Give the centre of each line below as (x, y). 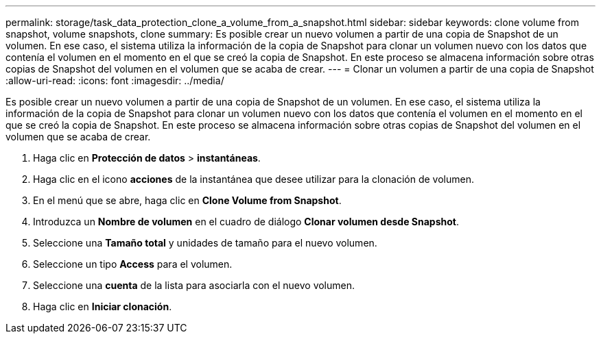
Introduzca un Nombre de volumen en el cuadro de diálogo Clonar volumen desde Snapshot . (246, 222)
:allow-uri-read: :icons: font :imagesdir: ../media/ (115, 80)
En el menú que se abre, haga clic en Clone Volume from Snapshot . (187, 200)
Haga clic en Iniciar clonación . (103, 306)
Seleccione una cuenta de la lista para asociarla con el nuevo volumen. (194, 285)
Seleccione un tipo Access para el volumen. (133, 264)
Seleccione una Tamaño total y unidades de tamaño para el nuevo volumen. (205, 243)
